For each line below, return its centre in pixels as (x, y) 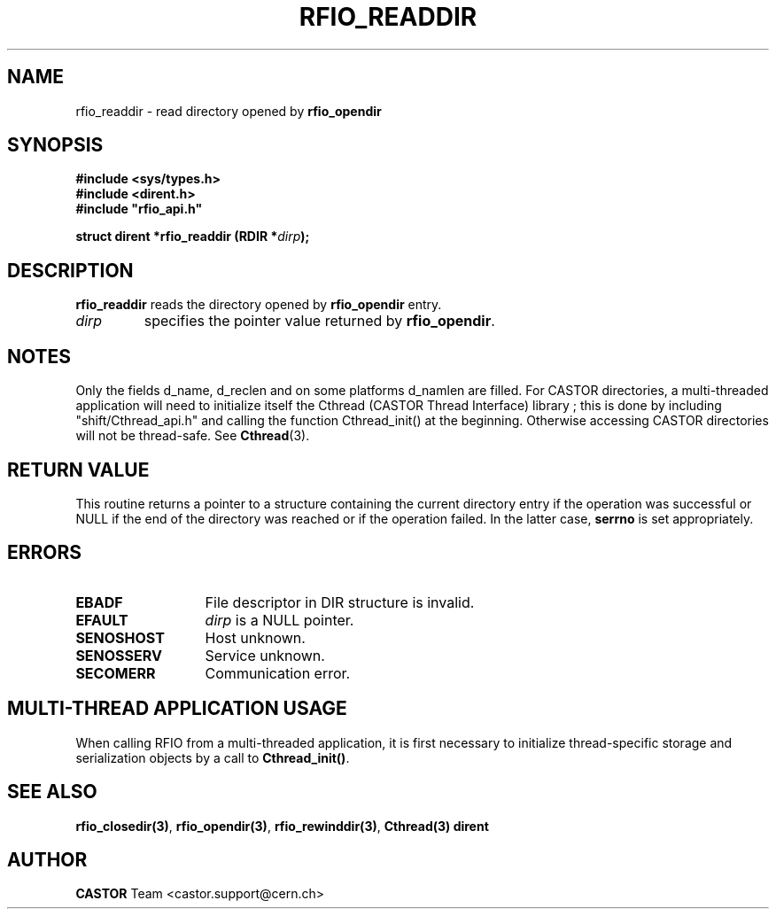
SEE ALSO (52, 792)
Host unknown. (255, 637)
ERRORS (45, 553)
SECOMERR (116, 673)
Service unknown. (265, 655)
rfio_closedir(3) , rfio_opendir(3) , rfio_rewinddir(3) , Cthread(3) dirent (282, 826)
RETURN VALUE (78, 470)
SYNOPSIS (55, 145)
